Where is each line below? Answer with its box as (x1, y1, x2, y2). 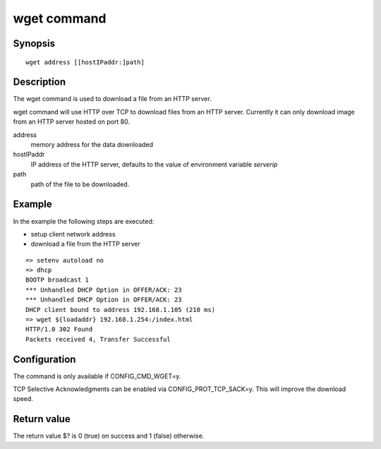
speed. (13, 395, 33, 403)
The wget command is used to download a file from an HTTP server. (13, 95, 212, 103)
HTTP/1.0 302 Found (25, 325, 93, 333)
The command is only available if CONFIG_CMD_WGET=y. (13, 371, 181, 381)
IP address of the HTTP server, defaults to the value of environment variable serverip (30, 160, 278, 169)
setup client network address (30, 229, 116, 238)
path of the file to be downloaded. (30, 180, 130, 188)
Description (13, 76, 66, 88)
